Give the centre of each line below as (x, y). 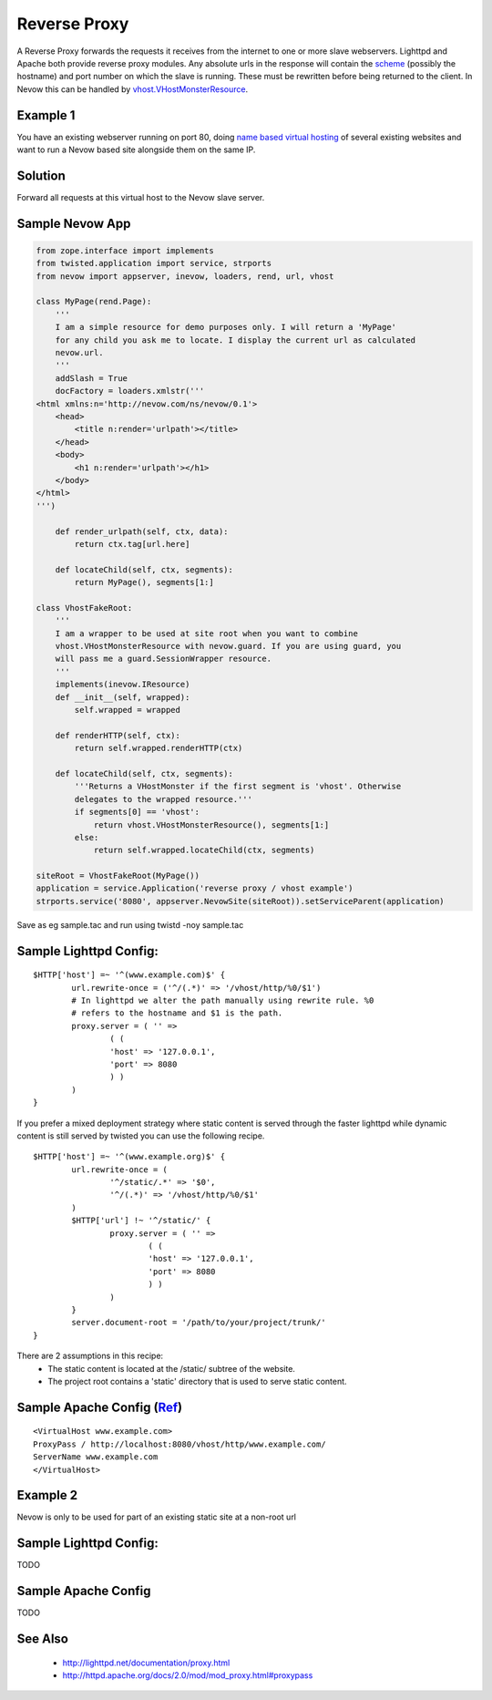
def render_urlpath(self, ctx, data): (142, 531)
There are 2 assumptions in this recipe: (90, 1356)
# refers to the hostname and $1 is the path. (177, 1013)
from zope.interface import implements (125, 250)
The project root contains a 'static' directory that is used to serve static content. (197, 1381)
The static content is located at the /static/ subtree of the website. (172, 1368)
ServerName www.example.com (96, 1457)
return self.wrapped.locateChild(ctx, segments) (204, 850)
